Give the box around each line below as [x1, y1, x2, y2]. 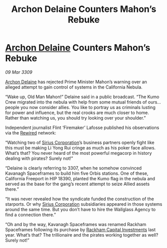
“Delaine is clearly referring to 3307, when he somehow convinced [5, 165, 142, 171]
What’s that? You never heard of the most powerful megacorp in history [5, 150, 152, 156]
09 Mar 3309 [5, 69, 32, 75]
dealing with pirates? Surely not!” [5, 155, 73, 161]
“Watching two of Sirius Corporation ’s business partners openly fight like [5, 139, 155, 145]
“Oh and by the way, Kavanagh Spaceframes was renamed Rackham [5, 221, 147, 227]
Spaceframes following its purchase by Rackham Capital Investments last [5, 227, 156, 233]
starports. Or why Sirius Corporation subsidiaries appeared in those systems [5, 201, 163, 207]
